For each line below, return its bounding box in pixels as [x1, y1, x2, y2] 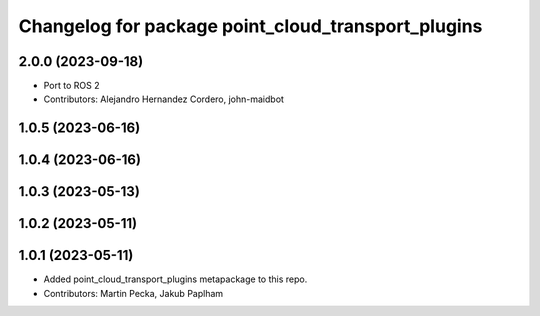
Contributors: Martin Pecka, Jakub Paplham [43, 287, 224, 299]
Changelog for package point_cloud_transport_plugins [18, 15, 483, 37]
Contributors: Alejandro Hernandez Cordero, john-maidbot [43, 93, 285, 105]
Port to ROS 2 [43, 80, 100, 92]
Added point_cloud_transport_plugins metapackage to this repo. [43, 273, 308, 285]
